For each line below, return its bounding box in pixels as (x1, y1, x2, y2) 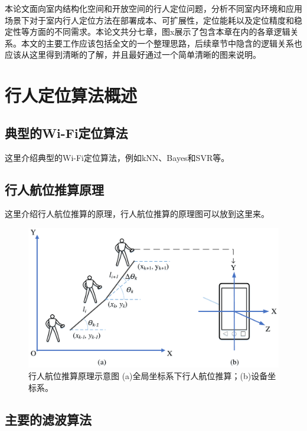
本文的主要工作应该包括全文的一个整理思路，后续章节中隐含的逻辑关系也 (21, 37, 302, 49)
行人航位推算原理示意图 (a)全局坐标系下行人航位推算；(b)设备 (28, 369, 268, 381)
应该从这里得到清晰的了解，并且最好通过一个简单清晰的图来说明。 (5, 48, 261, 61)
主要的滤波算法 (5, 410, 92, 428)
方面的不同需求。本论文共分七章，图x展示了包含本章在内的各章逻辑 (29, 25, 290, 38)
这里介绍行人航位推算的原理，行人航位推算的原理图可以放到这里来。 (5, 208, 269, 220)
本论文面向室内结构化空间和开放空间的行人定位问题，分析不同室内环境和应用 (5, 2, 302, 14)
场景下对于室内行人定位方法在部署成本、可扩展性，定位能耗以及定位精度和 (5, 14, 294, 26)
